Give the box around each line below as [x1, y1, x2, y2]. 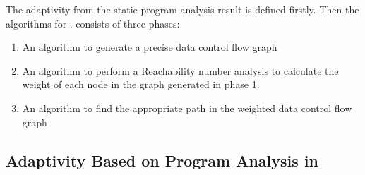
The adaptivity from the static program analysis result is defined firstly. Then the [6, 2, 359, 16]
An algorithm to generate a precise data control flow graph [22, 40, 277, 54]
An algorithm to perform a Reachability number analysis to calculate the [22, 63, 339, 78]
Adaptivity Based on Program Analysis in [6, 149, 318, 171]
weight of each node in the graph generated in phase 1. [22, 77, 260, 92]
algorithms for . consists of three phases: [6, 16, 180, 30]
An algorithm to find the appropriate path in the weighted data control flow [22, 100, 352, 115]
